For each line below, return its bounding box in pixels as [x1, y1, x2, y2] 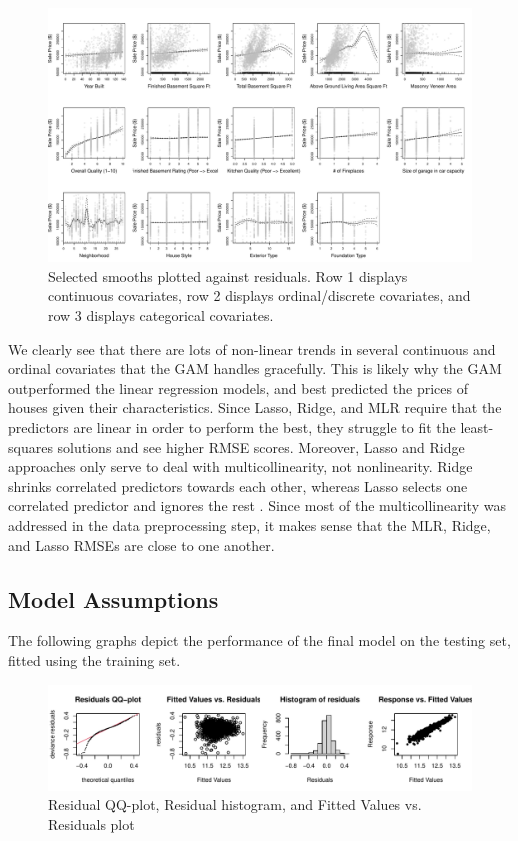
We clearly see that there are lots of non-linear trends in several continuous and [8, 338, 496, 359]
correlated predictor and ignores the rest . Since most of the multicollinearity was [8, 495, 506, 516]
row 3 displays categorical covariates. [48, 305, 274, 326]
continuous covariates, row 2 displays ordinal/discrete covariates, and [48, 285, 471, 306]
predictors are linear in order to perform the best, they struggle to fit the [8, 416, 456, 437]
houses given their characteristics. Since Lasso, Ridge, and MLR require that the [8, 397, 502, 418]
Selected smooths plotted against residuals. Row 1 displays [48, 265, 408, 286]
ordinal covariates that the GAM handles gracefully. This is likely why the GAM [8, 358, 502, 379]
